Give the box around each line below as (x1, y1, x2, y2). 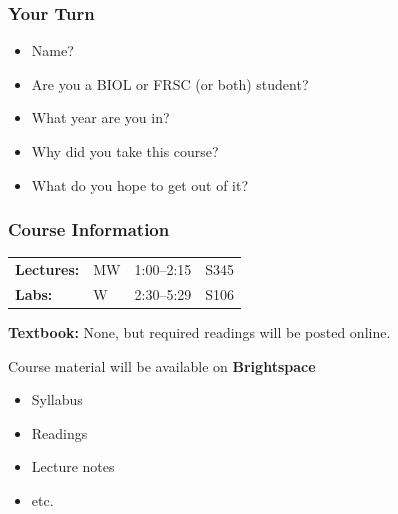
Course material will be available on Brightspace (8, 355, 316, 376)
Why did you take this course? (31, 141, 219, 161)
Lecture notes (31, 456, 115, 477)
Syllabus (31, 389, 83, 410)
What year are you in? (31, 107, 170, 128)
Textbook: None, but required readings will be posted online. (8, 322, 391, 343)
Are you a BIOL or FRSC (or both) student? (31, 73, 309, 94)
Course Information (8, 217, 170, 242)
